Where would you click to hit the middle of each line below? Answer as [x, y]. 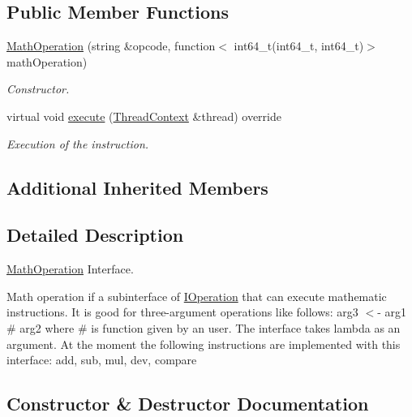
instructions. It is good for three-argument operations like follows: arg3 [182, 312]
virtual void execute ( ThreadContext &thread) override [144, 116]
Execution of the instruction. [78, 143]
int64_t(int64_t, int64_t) [299, 46]
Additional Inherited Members [137, 187]
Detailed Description [95, 235]
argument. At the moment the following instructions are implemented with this [204, 344]
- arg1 [392, 312]
